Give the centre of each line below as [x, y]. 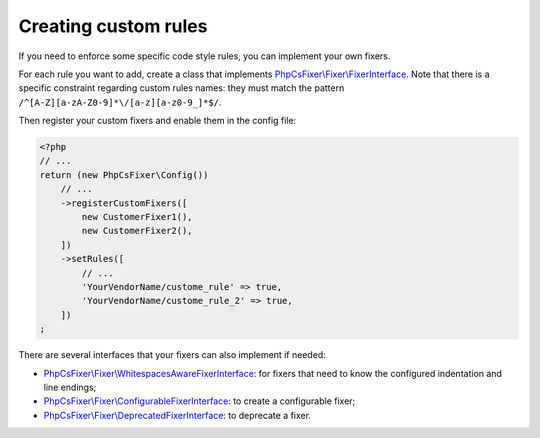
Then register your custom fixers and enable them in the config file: [157, 121]
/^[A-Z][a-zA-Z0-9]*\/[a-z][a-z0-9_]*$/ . [120, 102]
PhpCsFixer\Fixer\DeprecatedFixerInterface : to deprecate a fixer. [177, 415]
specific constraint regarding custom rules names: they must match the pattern [181, 88]
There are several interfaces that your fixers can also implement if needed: [172, 355]
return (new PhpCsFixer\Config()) [124, 174]
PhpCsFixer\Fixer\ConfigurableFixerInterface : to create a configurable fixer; [199, 401]
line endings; [70, 387]
